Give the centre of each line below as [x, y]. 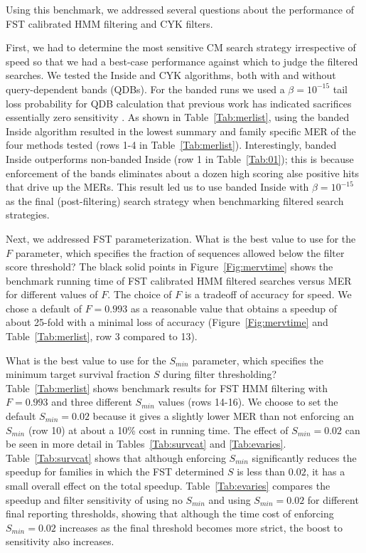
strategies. [28, 215]
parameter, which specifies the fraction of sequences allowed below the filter [180, 252]
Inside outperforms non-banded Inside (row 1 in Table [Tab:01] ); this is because [180, 158]
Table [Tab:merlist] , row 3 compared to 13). [102, 336]
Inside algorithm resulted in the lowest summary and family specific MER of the [181, 131]
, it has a [325, 472]
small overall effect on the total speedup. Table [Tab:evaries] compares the [168, 485]
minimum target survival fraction [78, 374]
